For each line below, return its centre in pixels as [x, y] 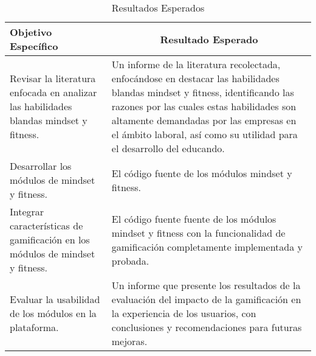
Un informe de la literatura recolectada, [196, 64]
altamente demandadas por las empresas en [204, 120]
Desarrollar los [41, 166]
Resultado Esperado [209, 39]
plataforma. [34, 327]
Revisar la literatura [53, 78]
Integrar [27, 211]
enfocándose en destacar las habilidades [195, 78]
